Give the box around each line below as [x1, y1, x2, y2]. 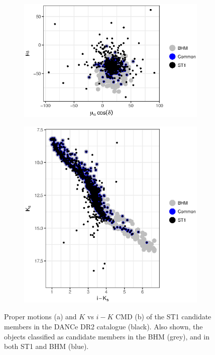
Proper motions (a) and [4, 311, 77, 322]
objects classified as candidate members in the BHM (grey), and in [4, 331, 209, 341]
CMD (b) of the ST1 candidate [115, 311, 211, 322]
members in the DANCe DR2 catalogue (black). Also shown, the [4, 321, 203, 331]
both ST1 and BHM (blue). [4, 341, 89, 351]
